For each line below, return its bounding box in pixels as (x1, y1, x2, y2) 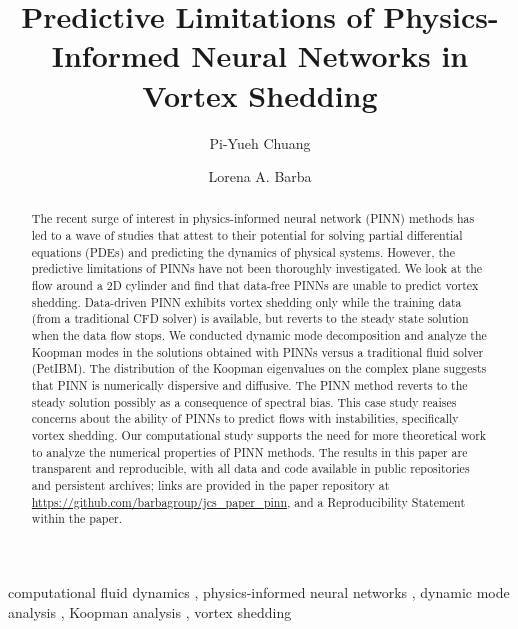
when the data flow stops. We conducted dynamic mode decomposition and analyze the (31, 327, 487, 344)
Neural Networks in (191, 35, 469, 76)
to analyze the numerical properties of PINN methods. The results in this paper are (31, 443, 468, 460)
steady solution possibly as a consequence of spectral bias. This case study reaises (31, 393, 457, 410)
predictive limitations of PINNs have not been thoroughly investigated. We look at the (31, 260, 483, 277)
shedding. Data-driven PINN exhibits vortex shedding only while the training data (31, 293, 462, 310)
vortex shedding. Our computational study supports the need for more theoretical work (31, 427, 487, 444)
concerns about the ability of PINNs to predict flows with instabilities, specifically (31, 410, 459, 427)
